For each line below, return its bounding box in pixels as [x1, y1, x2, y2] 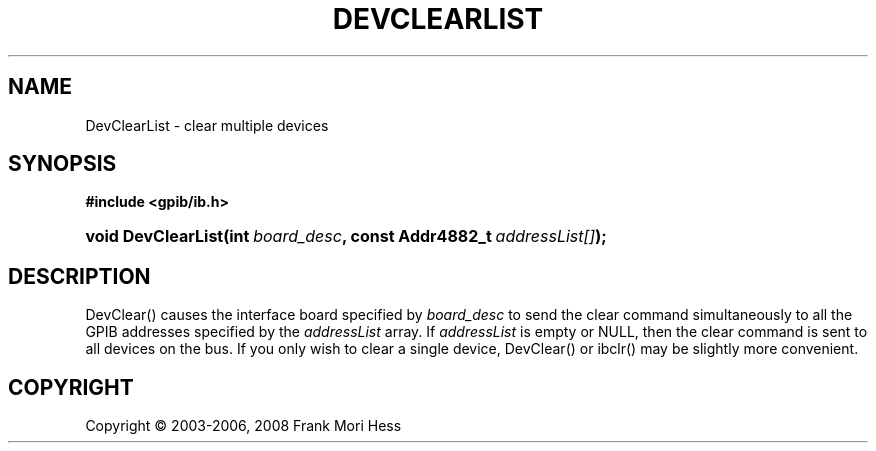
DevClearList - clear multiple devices [85, 116, 329, 134]
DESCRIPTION [8, 263, 151, 289]
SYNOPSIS [8, 151, 117, 177]
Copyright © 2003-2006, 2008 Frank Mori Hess [85, 417, 402, 435]
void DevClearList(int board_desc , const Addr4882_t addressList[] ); [85, 226, 607, 247]
